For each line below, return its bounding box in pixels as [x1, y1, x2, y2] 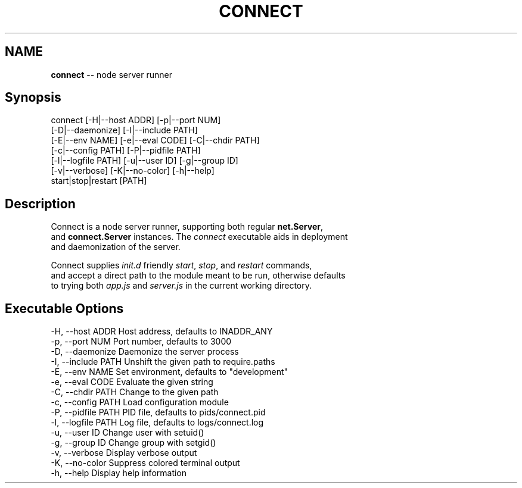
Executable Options [5, 301, 124, 316]
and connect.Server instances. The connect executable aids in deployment [51, 232, 348, 242]
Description [5, 196, 76, 211]
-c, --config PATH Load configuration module [51, 397, 229, 408]
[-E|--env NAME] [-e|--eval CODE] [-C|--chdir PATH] [51, 135, 260, 146]
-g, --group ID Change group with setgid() [51, 437, 216, 448]
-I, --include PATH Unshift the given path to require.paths [51, 356, 275, 367]
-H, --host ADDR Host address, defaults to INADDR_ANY [51, 326, 273, 337]
